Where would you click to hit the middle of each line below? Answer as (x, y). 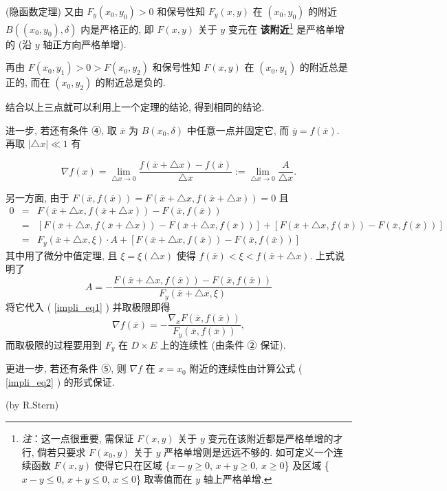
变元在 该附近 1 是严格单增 (286, 28)
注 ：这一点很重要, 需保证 (78, 438)
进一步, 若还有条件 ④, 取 (61, 130)
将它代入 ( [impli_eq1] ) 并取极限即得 (88, 306)
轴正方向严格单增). (85, 44)
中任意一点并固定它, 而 (238, 130)
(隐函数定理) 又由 (45, 11)
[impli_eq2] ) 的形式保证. (60, 381)
